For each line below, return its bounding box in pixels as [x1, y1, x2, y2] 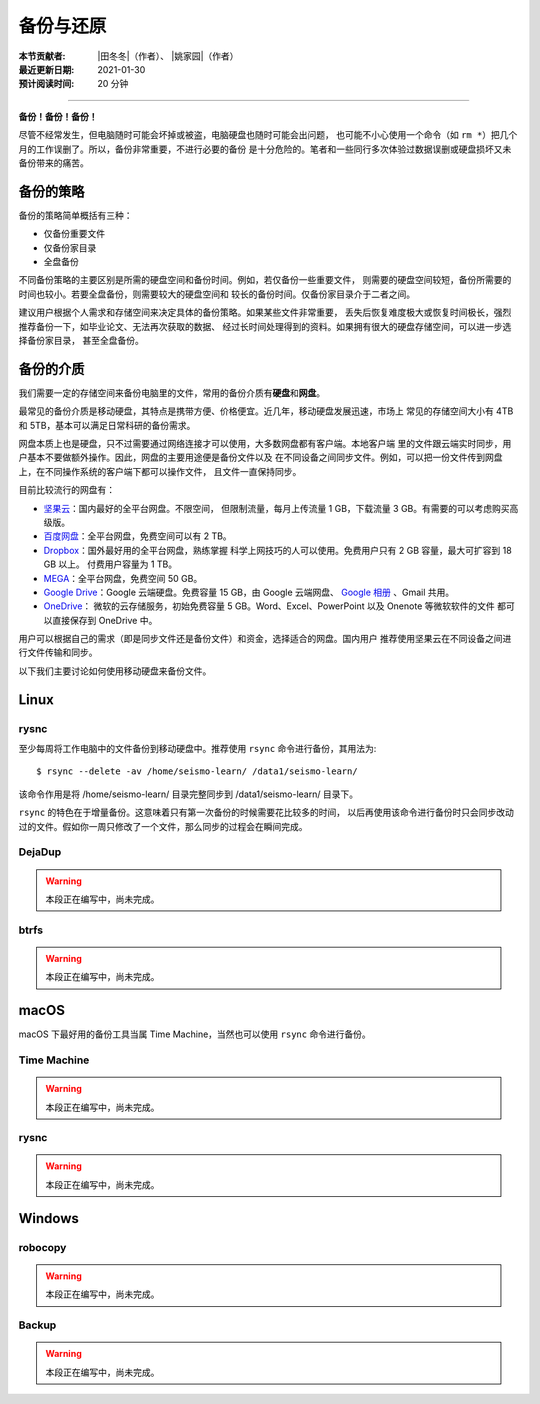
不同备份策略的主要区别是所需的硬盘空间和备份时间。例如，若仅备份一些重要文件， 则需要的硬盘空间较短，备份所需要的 [18, 274, 512, 286]
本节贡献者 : [18, 50, 66, 62]
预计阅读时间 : [18, 78, 75, 90]
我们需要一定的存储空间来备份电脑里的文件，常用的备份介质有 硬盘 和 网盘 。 [18, 386, 325, 399]
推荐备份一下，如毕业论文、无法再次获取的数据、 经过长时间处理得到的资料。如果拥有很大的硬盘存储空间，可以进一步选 [18, 320, 512, 332]
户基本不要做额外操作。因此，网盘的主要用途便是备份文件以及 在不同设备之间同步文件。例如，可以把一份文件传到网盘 [18, 451, 503, 464]
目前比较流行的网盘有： [18, 484, 115, 496]
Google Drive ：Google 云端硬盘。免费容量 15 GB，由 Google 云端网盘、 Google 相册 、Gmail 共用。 [43, 586, 455, 598]
